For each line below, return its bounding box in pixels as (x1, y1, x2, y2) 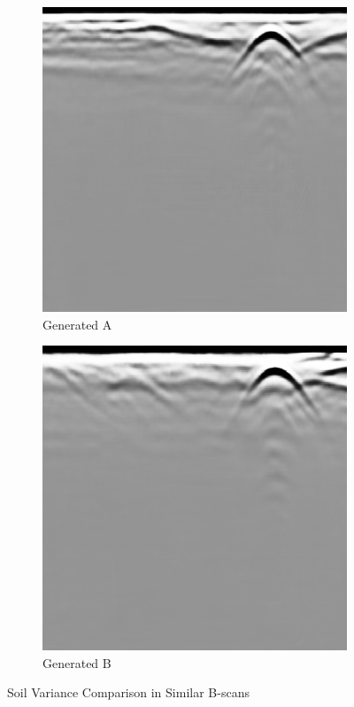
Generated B (42, 653, 112, 672)
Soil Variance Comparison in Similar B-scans (7, 683, 250, 702)
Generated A (42, 315, 112, 333)
